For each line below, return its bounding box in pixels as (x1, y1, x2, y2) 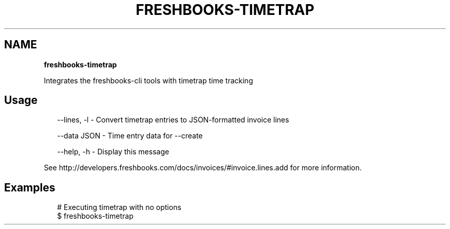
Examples (4, 181, 55, 194)
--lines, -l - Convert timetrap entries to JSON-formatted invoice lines (57, 115, 289, 125)
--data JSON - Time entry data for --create (57, 131, 203, 140)
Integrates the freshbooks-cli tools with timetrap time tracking (44, 76, 253, 85)
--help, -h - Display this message (57, 147, 170, 156)
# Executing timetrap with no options (57, 203, 181, 212)
